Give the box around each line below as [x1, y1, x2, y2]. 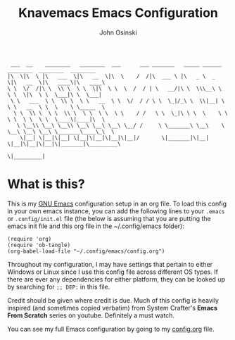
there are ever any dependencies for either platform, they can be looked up [7, 275, 225, 283]
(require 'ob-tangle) [7, 241, 71, 248]
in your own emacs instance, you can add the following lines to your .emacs [7, 206, 225, 215]
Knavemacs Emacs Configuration [18, 5, 218, 21]
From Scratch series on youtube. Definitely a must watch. [7, 311, 174, 320]
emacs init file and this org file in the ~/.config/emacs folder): [7, 222, 185, 230]
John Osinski [99, 28, 137, 37]
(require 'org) [7, 235, 52, 242]
